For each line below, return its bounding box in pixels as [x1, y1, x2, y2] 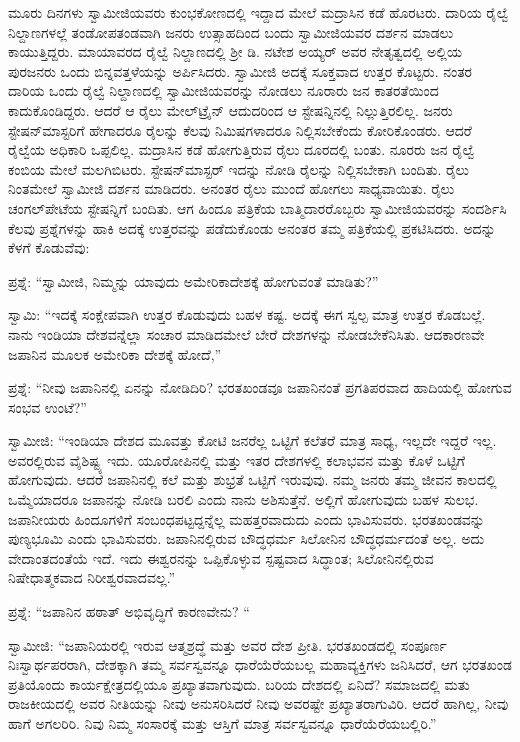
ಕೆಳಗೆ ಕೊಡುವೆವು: [8, 237, 90, 258]
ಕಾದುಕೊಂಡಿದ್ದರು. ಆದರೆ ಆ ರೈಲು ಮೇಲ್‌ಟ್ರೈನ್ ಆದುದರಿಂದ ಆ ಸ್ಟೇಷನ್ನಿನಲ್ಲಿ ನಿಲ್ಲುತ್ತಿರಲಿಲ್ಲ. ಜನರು [8, 99, 453, 120]
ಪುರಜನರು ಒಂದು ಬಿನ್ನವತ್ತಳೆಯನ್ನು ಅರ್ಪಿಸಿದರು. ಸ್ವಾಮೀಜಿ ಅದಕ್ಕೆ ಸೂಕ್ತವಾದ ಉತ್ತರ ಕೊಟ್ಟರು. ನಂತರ [8, 60, 473, 81]
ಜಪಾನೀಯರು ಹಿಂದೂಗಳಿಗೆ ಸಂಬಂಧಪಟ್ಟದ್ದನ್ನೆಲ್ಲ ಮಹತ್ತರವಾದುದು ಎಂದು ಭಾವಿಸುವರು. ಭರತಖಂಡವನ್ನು [8, 508, 485, 529]
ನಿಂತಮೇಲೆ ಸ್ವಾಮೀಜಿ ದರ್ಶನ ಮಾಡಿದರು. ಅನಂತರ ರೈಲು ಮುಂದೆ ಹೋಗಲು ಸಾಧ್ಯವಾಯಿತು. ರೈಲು [8, 178, 455, 199]
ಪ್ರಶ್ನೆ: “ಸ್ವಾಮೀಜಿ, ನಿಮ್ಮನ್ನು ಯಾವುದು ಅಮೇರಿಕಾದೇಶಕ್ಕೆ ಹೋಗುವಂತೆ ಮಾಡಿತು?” [8, 270, 379, 291]
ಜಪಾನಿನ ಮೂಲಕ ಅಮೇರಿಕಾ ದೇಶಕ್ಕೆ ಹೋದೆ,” [8, 343, 222, 364]
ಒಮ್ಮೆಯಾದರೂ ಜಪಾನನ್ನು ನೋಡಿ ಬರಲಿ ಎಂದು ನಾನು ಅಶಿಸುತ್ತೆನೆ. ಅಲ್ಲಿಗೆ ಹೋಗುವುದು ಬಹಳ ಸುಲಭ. [8, 489, 479, 510]
